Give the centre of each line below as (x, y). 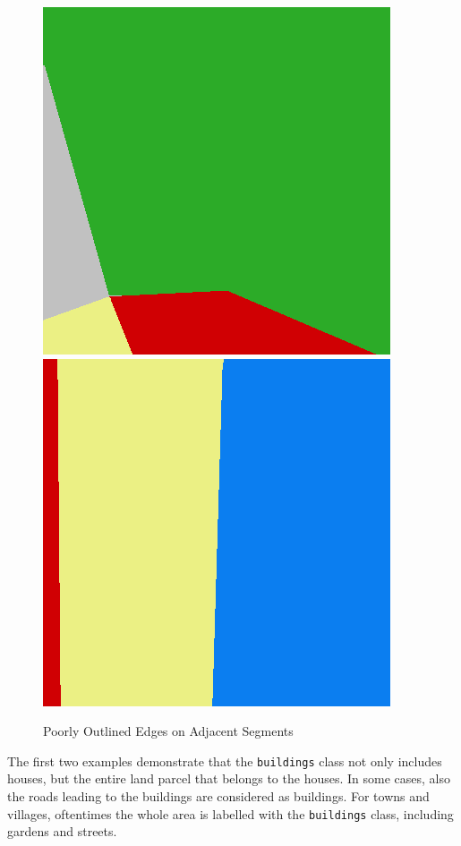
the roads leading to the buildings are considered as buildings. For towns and (218, 796)
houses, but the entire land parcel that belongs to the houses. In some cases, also (229, 778)
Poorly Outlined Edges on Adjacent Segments (168, 731)
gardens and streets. (62, 831)
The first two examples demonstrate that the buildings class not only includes (225, 761)
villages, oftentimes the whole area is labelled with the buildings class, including (230, 813)
